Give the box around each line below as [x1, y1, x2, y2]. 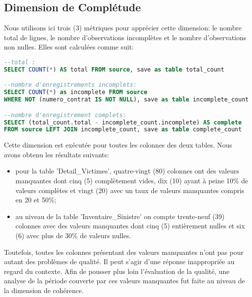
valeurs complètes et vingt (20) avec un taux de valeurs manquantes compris [15, 185, 245, 195]
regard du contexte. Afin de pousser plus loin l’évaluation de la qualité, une [4, 266, 230, 276]
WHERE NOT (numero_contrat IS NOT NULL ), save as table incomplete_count [4, 96, 249, 103]
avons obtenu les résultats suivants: [4, 149, 109, 159]
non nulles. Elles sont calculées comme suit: [4, 42, 134, 52]
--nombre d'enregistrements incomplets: [4, 81, 137, 89]
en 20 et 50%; [15, 195, 56, 205]
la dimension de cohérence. [4, 285, 84, 296]
